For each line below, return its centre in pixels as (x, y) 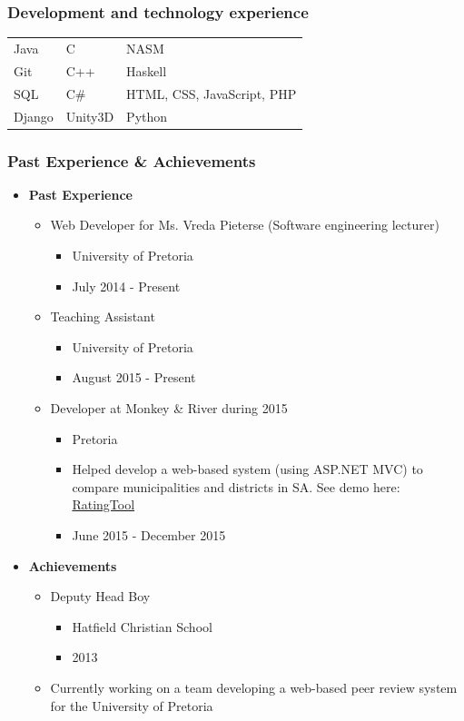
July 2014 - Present (126, 286)
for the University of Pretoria (132, 705)
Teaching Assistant (103, 316)
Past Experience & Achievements (132, 160)
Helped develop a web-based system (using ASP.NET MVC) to (247, 469)
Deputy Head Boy (100, 596)
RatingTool (104, 504)
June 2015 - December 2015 (149, 534)
